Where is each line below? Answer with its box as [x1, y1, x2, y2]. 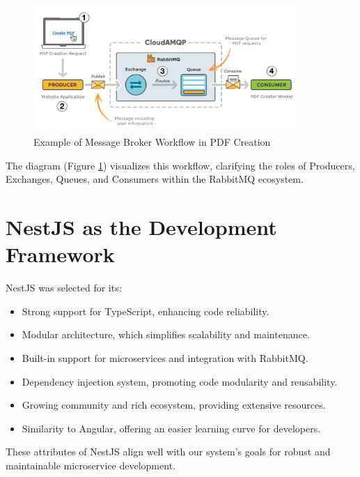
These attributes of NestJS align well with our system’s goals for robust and [6, 444, 331, 459]
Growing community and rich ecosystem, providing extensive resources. [22, 397, 326, 412]
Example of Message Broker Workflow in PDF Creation [33, 135, 271, 149]
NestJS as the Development [6, 213, 277, 241]
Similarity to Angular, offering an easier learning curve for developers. [22, 421, 321, 435]
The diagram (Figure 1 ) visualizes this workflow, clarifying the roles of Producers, [6, 158, 355, 172]
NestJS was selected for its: [6, 280, 122, 295]
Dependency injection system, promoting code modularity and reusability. [22, 374, 338, 388]
